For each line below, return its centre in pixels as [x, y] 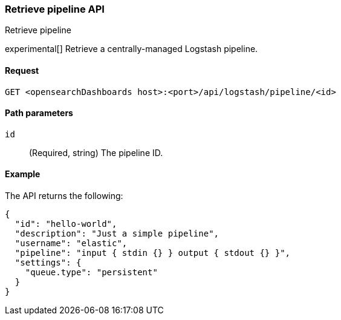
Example [23, 174]
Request [22, 70]
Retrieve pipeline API [55, 9]
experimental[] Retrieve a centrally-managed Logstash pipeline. [132, 49]
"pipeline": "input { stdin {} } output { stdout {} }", [153, 253]
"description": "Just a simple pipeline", [117, 234]
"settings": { [48, 263]
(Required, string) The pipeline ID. [96, 152]
